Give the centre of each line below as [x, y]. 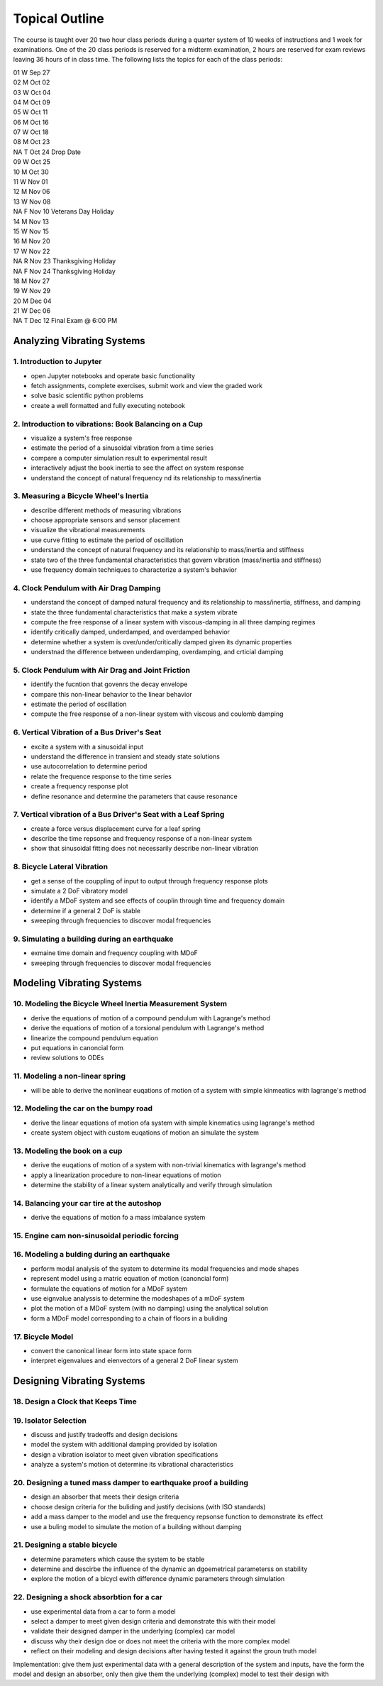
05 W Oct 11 [30, 112]
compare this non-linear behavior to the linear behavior [112, 694]
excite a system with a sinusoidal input [87, 746]
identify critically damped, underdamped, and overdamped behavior [131, 632]
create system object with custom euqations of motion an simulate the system [145, 1133]
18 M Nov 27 [31, 281]
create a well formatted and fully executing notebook [108, 405]
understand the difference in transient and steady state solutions [125, 756]
